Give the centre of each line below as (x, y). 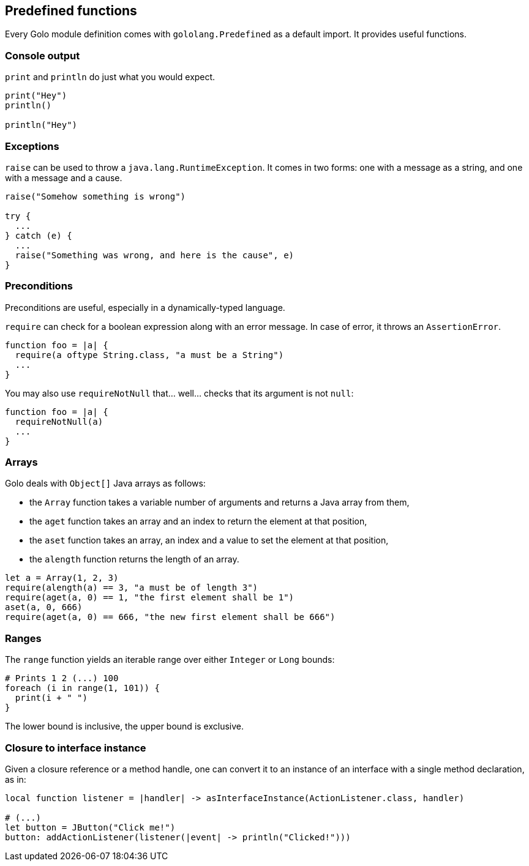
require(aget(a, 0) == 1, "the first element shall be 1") (150, 598)
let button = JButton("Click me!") (90, 827)
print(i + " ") (51, 698)
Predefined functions (71, 11)
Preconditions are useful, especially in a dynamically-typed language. (145, 307)
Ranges (23, 638)
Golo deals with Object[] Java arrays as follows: (105, 483)
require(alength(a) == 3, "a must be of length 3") (132, 588)
